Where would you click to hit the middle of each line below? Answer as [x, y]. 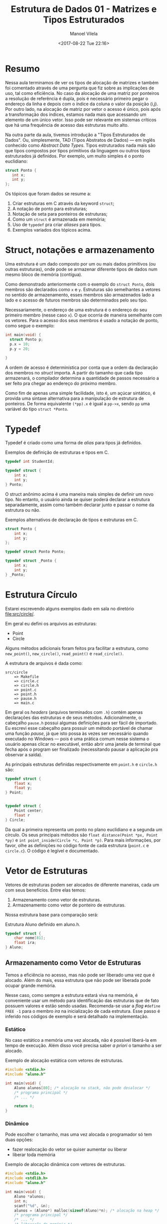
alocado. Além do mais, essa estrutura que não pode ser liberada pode [78, 980]
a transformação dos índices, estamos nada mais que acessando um [76, 114]
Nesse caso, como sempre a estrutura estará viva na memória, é [72, 995]
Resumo [22, 69]
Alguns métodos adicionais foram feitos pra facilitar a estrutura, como [77, 648]
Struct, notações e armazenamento [80, 250]
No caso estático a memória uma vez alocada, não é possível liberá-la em [81, 1040]
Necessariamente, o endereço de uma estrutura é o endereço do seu [76, 310]
